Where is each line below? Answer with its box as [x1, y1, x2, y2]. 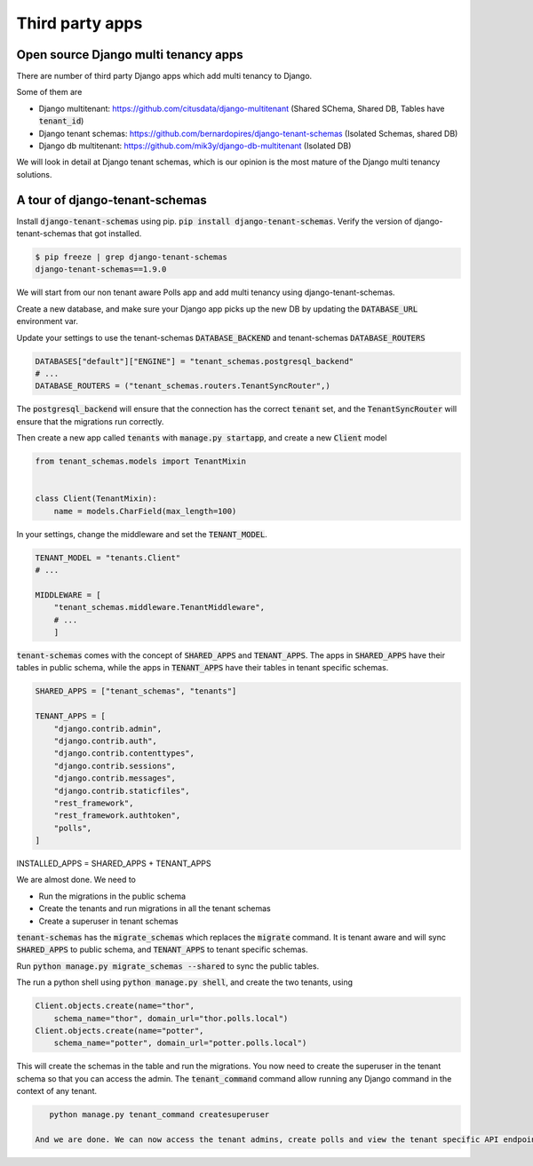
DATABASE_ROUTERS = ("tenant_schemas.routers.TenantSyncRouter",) [35, 381, 330, 391]
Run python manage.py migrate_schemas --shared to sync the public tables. [16, 960, 320, 972]
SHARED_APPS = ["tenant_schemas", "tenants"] [35, 686, 237, 696]
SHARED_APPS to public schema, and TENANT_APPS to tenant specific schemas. [16, 944, 308, 955]
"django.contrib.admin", [53, 724, 163, 734]
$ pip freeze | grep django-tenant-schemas [35, 252, 228, 262]
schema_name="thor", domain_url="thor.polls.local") [53, 1013, 289, 1023]
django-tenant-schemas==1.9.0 [35, 265, 167, 274]
